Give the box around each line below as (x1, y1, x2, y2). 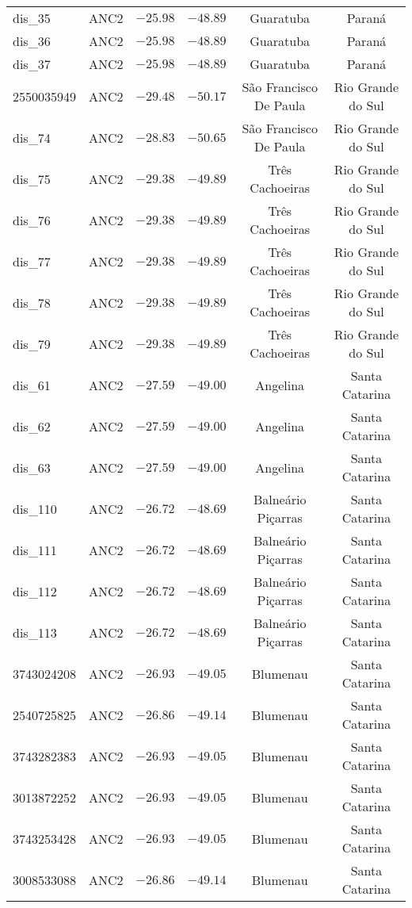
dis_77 (13, 251, 51, 270)
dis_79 (13, 334, 51, 353)
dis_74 (13, 128, 51, 147)
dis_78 (13, 293, 51, 312)
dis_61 (13, 375, 51, 394)
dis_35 (13, 9, 51, 27)
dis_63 (13, 458, 51, 477)
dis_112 (13, 581, 57, 600)
